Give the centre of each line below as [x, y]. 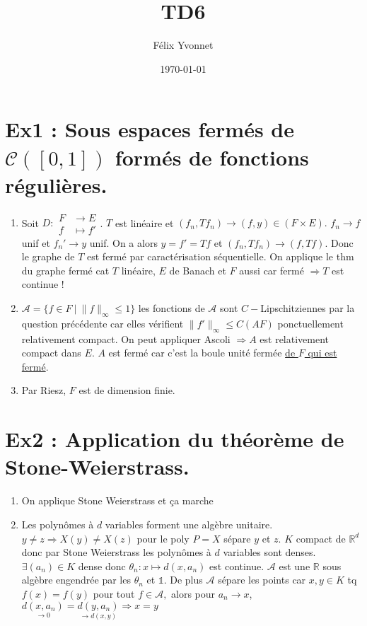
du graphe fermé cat [65, 270]
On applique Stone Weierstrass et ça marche [117, 500]
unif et [36, 242]
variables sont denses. [269, 552]
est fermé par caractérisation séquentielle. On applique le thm [221, 256]
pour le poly [163, 538]
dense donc [102, 566]
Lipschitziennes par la [308, 308]
